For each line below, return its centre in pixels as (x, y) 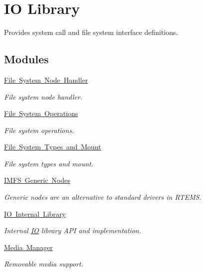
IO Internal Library (35, 213)
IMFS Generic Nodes (37, 180)
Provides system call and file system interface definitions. (91, 32)
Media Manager (29, 247)
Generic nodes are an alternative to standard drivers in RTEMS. (103, 197)
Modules (26, 59)
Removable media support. (44, 264)
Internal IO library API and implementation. (73, 230)
